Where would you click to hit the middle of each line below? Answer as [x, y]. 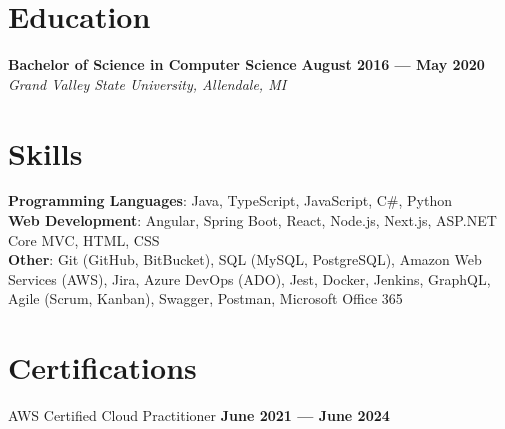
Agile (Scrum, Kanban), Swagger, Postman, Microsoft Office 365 [205, 298]
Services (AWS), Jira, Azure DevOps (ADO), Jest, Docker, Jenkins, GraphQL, [249, 278]
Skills [45, 152]
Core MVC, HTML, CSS [84, 239]
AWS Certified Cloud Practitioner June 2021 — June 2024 [199, 415]
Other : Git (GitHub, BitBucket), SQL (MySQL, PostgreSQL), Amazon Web [245, 259]
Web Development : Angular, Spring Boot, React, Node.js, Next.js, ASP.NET [252, 220]
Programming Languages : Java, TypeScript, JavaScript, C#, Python [230, 200]
